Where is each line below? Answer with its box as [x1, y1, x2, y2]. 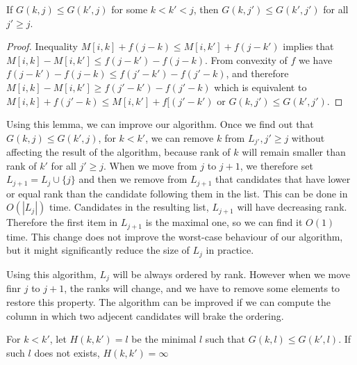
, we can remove [145, 130, 214, 145]
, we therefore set [240, 158, 313, 172]
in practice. [206, 243, 254, 257]
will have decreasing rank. [237, 200, 347, 214]
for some [111, 2, 148, 16]
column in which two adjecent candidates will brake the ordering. [6, 308, 284, 323]
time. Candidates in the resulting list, [49, 200, 209, 214]
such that [205, 332, 246, 346]
